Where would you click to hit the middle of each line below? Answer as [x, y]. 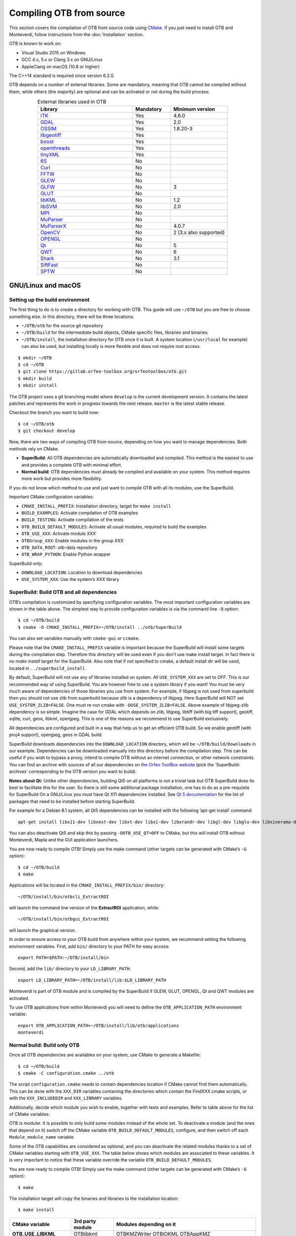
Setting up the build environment [49, 300]
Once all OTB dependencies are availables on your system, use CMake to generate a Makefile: [105, 1055]
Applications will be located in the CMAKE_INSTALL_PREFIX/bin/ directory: [87, 885]
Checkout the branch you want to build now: [54, 412]
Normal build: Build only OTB [44, 1045]
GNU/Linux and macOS [45, 285]
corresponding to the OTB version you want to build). [83, 772]
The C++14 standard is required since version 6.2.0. [62, 75]
